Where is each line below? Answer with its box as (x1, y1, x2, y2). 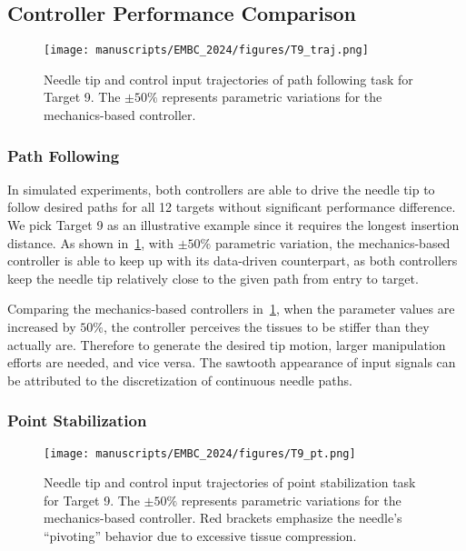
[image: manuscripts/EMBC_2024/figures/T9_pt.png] (44, 446, 356, 460)
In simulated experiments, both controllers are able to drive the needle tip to (7, 179, 435, 198)
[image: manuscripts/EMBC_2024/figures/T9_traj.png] (44, 44, 369, 57)
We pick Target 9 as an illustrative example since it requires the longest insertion (7, 215, 460, 235)
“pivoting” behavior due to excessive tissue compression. (44, 526, 357, 546)
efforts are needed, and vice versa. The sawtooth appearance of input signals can (7, 353, 456, 372)
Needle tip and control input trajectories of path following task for (44, 69, 413, 88)
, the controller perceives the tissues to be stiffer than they (103, 317, 430, 336)
